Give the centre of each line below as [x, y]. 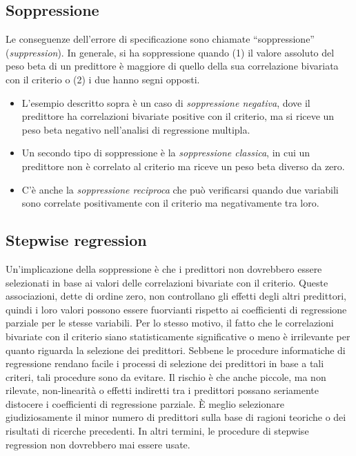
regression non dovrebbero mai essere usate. [98, 444]
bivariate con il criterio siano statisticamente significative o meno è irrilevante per [178, 336]
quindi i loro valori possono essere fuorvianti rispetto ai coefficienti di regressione [176, 309]
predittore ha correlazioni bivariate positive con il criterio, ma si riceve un [178, 116]
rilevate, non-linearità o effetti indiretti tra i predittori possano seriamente [162, 390]
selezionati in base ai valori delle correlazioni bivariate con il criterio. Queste [167, 282]
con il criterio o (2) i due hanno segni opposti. [103, 79]
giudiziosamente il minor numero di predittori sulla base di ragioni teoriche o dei [176, 417]
